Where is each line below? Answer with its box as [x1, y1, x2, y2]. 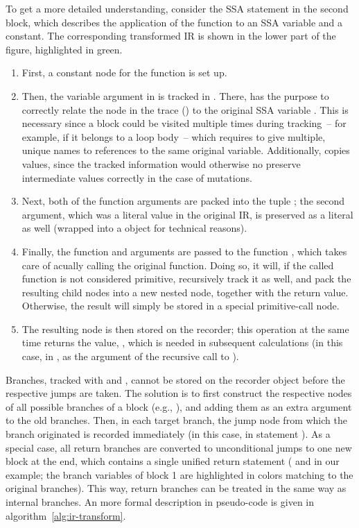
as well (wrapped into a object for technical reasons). [21, 221, 247, 235]
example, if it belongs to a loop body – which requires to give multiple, [21, 129, 326, 144]
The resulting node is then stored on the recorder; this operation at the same [21, 321, 349, 336]
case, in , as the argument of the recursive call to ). [21, 349, 239, 364]
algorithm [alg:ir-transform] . [6, 508, 126, 522]
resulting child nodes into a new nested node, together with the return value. [21, 284, 349, 299]
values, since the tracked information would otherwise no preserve [21, 156, 301, 171]
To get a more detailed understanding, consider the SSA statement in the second [6, 1, 349, 15]
